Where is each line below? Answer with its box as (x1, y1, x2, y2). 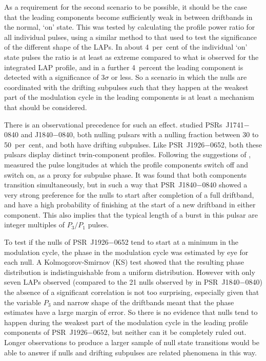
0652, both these (210, 139, 262, 150)
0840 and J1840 (4, 129, 53, 140)
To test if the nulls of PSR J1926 (4, 237, 109, 247)
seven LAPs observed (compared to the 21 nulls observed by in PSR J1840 (4, 277, 240, 287)
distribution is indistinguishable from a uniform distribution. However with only (4, 266, 255, 277)
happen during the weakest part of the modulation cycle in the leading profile (4, 316, 248, 327)
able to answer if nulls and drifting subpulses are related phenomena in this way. (4, 347, 257, 357)
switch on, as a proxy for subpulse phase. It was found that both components (4, 169, 247, 180)
